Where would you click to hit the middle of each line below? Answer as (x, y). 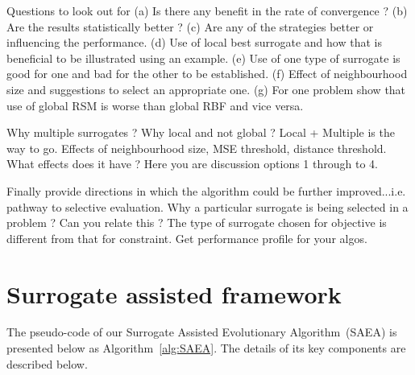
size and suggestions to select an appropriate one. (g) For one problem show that (206, 89)
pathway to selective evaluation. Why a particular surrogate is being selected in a (207, 206)
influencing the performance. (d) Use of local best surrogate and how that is (194, 42)
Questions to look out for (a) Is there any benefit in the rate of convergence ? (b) (207, 10)
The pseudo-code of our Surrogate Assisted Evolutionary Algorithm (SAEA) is (202, 332)
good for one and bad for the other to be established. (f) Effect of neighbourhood (207, 74)
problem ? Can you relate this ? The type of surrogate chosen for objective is (197, 223)
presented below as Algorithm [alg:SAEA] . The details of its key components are (206, 348)
